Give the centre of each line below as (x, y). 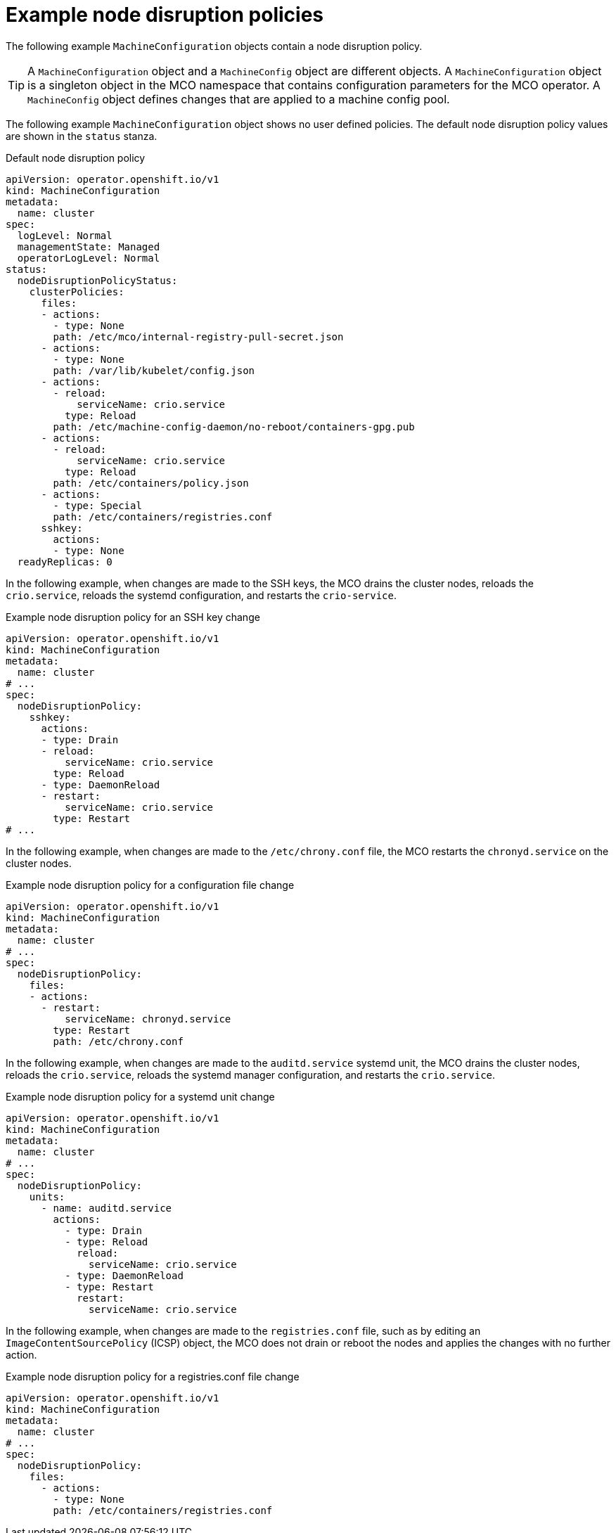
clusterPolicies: (77, 291)
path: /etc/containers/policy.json (151, 483)
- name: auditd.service (107, 1208)
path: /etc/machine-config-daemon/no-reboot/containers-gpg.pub (234, 426)
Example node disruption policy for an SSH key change (133, 617)
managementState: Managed (89, 246)
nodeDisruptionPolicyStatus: (97, 280)
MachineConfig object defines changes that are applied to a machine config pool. (239, 99)
